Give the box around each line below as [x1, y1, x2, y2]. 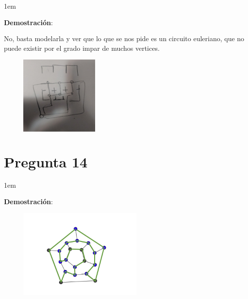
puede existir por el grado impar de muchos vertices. [4, 43, 160, 53]
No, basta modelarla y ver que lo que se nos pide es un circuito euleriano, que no [4, 33, 245, 44]
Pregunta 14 [4, 152, 88, 172]
